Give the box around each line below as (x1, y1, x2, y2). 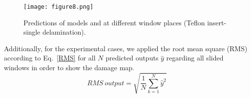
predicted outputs (105, 53, 159, 63)
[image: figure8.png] (23, 3, 94, 10)
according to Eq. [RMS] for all (4, 53, 96, 63)
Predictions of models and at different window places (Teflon (23, 17, 205, 27)
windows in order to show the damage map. (4, 62, 134, 73)
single (23, 27, 41, 37)
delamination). (42, 27, 86, 37)
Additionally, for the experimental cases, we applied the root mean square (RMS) (4, 43, 248, 53)
